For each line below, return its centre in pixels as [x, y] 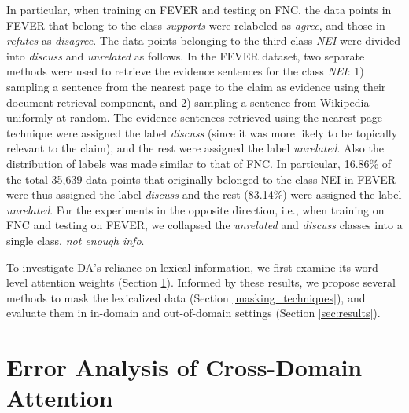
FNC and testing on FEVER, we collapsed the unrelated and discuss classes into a [204, 225]
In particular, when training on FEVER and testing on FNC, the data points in [199, 9]
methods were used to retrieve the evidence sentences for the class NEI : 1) [185, 71]
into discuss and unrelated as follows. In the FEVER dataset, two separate [186, 55]
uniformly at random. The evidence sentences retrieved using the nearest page [195, 117]
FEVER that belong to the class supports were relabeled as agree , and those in [196, 25]
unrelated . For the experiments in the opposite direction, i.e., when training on [195, 209]
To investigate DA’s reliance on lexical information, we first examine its [179, 267]
